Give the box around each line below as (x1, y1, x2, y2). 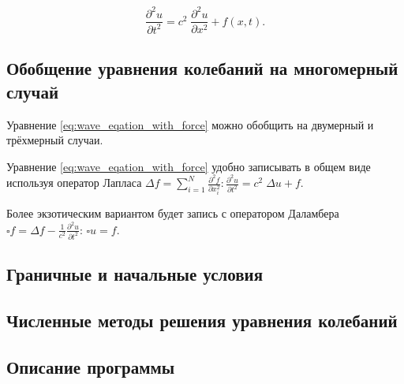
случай (6, 79, 59, 103)
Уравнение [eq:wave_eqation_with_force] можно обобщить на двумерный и (6, 116, 374, 132)
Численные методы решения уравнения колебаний (6, 308, 398, 332)
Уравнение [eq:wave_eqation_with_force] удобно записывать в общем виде (6, 158, 371, 174)
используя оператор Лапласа (6, 174, 142, 191)
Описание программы (6, 354, 175, 378)
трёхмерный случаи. (6, 132, 103, 148)
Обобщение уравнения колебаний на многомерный (6, 56, 398, 80)
